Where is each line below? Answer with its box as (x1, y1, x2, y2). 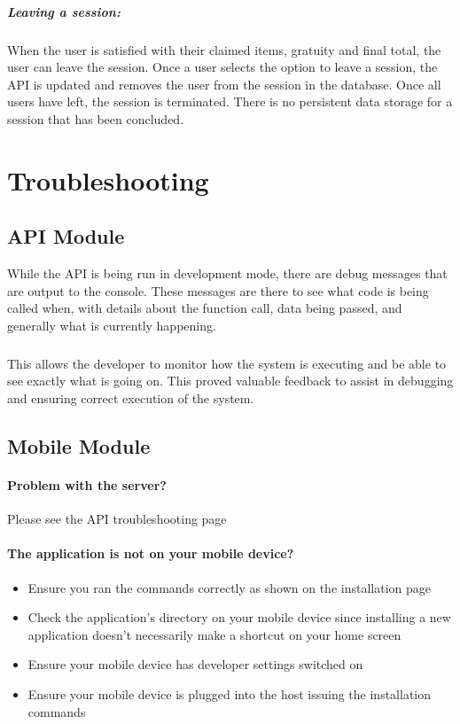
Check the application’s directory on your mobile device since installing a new (27, 608, 451, 627)
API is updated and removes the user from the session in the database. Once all (7, 74, 441, 93)
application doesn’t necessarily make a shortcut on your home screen (27, 625, 402, 643)
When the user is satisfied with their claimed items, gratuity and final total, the (7, 40, 441, 58)
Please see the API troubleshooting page (7, 510, 227, 528)
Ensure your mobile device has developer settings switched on (27, 655, 363, 673)
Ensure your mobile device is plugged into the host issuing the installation (27, 684, 431, 703)
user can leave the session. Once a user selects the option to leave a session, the (7, 58, 438, 76)
